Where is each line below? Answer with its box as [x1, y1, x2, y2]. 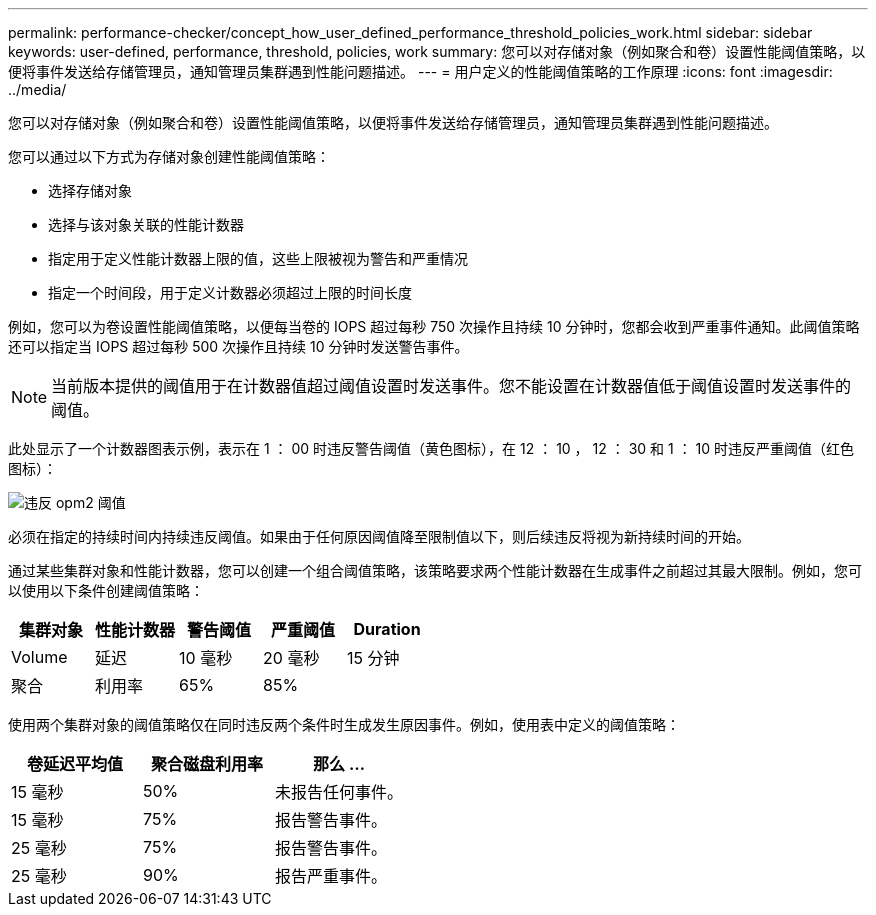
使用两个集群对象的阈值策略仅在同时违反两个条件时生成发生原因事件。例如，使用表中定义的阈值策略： [8, 716, 680, 733]
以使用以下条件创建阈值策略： [8, 582, 204, 599]
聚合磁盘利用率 [150, 754, 263, 774]
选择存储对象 [48, 182, 132, 199]
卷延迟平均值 [26, 754, 123, 774]
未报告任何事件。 [275, 782, 404, 802]
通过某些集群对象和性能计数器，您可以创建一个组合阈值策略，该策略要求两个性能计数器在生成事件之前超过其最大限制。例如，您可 [8, 562, 862, 579]
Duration [353, 619, 421, 639]
